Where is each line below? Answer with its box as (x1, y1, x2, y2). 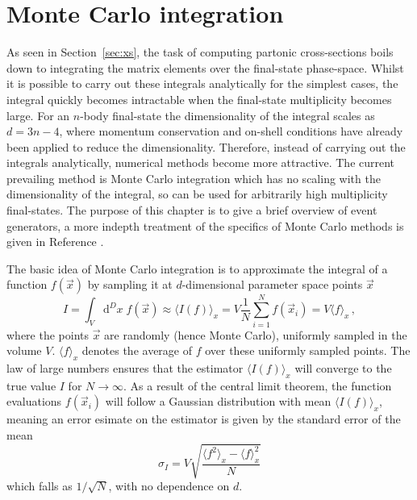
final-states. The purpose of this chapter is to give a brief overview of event (6, 202, 377, 219)
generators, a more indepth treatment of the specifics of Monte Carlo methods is (6, 217, 404, 234)
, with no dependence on (108, 477, 230, 494)
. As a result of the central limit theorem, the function (123, 377, 392, 394)
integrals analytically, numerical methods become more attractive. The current (6, 154, 395, 171)
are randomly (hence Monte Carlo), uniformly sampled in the (104, 326, 407, 343)
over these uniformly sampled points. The (205, 342, 411, 359)
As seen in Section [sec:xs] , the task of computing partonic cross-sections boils (6, 44, 394, 60)
